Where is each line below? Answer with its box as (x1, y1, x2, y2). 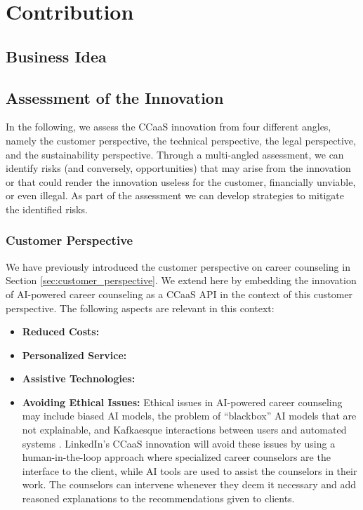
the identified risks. (6, 201, 88, 216)
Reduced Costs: (22, 324, 100, 339)
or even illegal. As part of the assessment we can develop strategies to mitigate (6, 188, 345, 203)
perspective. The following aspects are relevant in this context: (6, 300, 275, 315)
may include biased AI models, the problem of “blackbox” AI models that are (22, 408, 357, 423)
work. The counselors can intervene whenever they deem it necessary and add (22, 477, 357, 492)
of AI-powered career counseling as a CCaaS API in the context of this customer (6, 286, 353, 301)
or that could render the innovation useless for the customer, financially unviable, (6, 174, 356, 189)
